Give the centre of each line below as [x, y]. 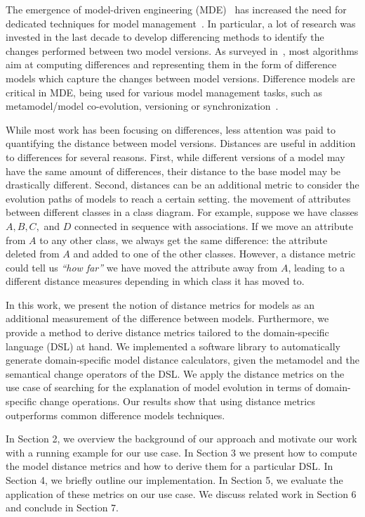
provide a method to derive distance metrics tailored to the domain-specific [167, 332]
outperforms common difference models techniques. [115, 415]
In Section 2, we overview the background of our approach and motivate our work [181, 439]
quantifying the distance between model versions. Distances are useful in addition [181, 143]
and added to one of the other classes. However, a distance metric [214, 254]
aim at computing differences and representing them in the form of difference [171, 64]
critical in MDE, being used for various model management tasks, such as [164, 92]
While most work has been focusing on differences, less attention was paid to [171, 129]
